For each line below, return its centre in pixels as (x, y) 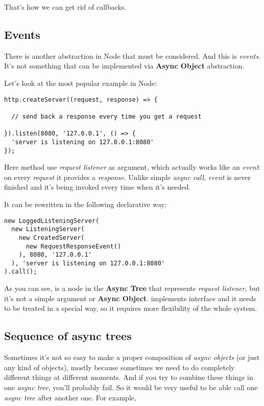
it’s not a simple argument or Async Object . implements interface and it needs (130, 298)
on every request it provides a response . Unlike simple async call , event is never (127, 177)
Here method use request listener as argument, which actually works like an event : (133, 167)
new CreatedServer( (52, 238)
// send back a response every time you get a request (106, 116)
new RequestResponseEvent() (74, 246)
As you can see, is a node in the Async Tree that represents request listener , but (132, 288)
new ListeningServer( (48, 229)
